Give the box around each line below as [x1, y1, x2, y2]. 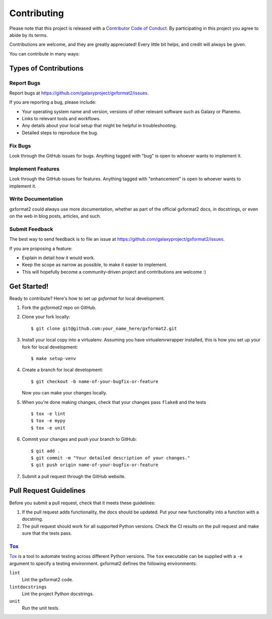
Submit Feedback [9, 225, 53, 232]
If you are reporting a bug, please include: [9, 99, 97, 106]
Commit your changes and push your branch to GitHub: [22, 436, 137, 442]
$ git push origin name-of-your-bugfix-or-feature [31, 462, 159, 468]
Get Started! [9, 282, 49, 290]
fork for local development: [22, 344, 78, 350]
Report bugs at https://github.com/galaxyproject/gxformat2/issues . [9, 90, 149, 96]
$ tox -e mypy [31, 418, 65, 424]
